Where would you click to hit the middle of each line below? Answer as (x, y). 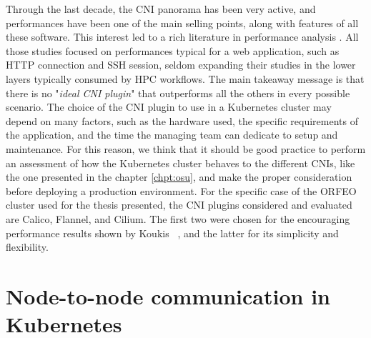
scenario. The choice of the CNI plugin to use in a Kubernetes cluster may (169, 107)
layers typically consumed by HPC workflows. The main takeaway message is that (185, 78)
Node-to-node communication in (168, 295)
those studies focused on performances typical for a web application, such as (173, 50)
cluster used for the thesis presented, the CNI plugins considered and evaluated (179, 205)
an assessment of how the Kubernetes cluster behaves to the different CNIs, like (180, 163)
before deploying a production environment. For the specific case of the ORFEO (181, 190)
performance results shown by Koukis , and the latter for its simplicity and (172, 233)
